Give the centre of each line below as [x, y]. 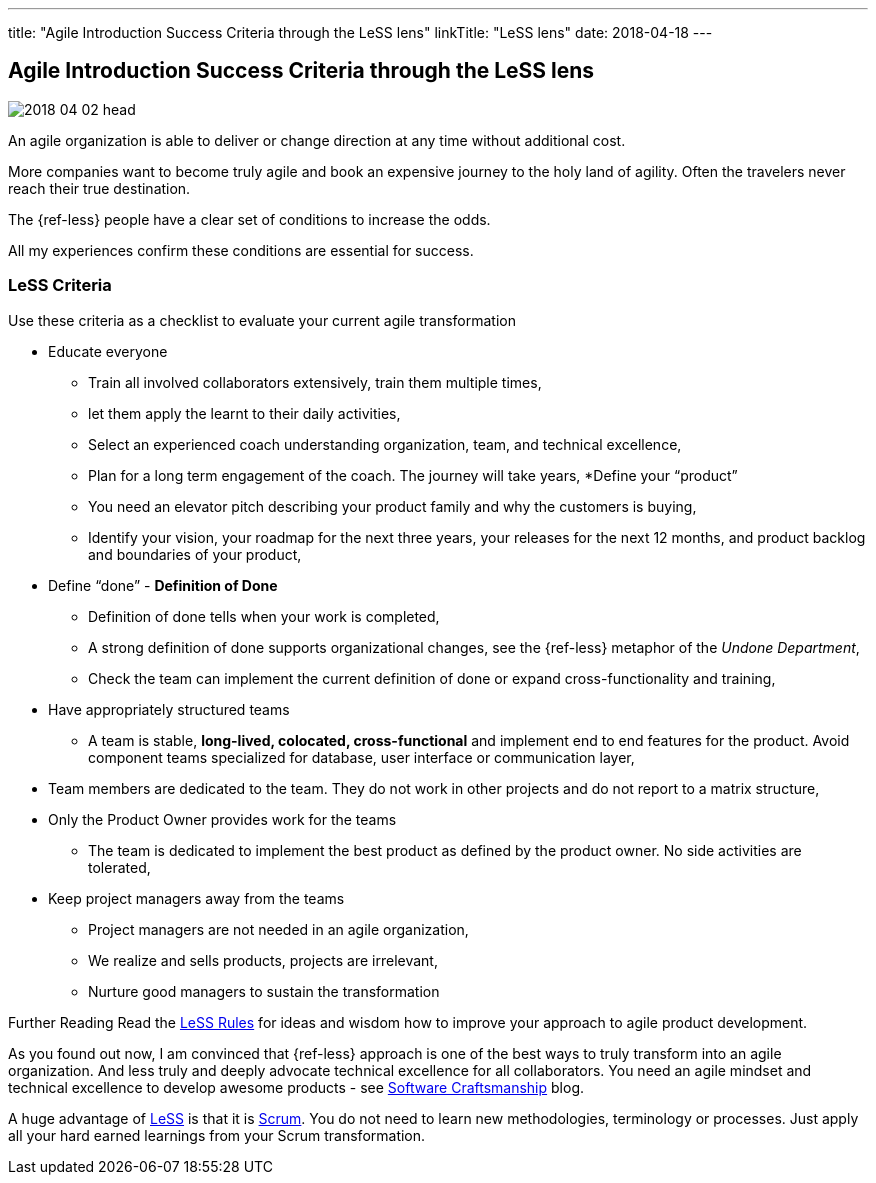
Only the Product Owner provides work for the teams [222, 819]
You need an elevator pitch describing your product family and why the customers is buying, [392, 506]
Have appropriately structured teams [169, 709]
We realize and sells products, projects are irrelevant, [263, 960]
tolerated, [119, 867]
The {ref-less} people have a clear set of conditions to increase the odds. [249, 219]
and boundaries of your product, [195, 554]
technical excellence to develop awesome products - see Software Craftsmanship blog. [296, 1087]
